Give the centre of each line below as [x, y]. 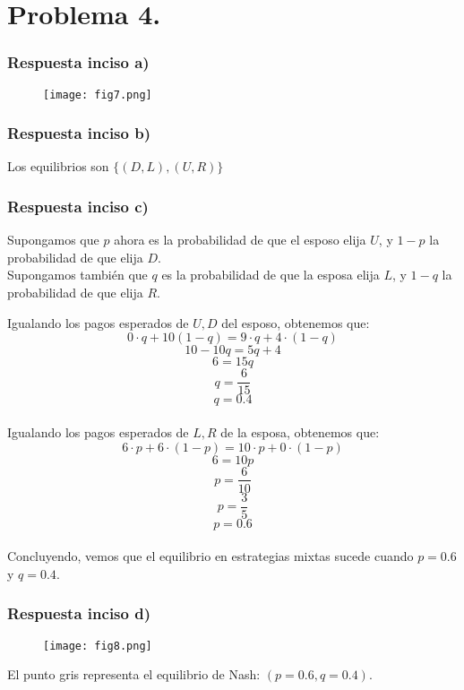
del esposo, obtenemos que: [296, 322]
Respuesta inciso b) [79, 133]
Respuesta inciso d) [79, 613]
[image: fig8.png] [98, 646]
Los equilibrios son [58, 166]
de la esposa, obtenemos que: [300, 431]
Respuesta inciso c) [78, 206]
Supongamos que [53, 240]
